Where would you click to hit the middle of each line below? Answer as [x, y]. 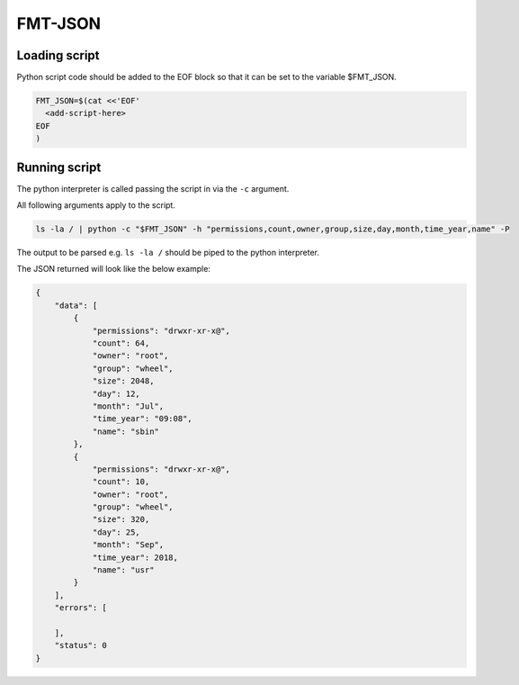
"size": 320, [121, 519]
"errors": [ [81, 608]
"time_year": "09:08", [142, 419]
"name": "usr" [123, 570]
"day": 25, [116, 532]
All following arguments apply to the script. [96, 205]
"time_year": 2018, [135, 557]
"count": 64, [121, 343]
